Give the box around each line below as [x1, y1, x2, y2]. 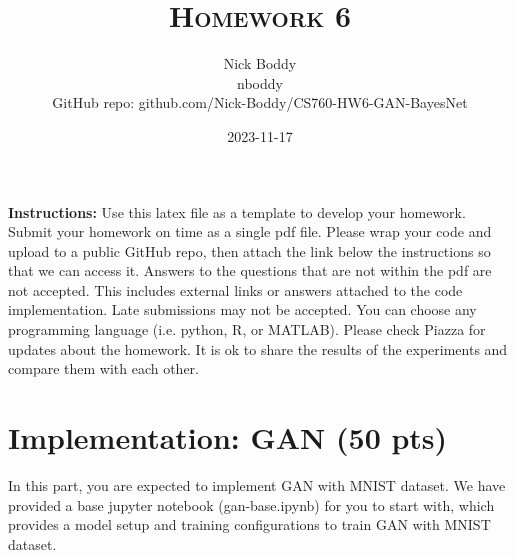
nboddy [237, 72, 283, 93]
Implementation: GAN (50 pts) [8, 417, 448, 458]
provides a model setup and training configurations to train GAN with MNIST [8, 514, 491, 535]
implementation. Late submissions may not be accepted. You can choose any [8, 299, 477, 320]
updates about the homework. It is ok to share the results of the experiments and [8, 338, 508, 359]
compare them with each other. [8, 358, 200, 379]
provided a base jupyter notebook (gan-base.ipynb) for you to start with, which [8, 494, 495, 515]
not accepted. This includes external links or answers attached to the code [8, 279, 463, 300]
